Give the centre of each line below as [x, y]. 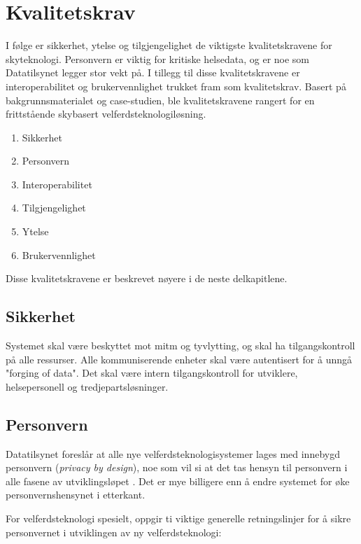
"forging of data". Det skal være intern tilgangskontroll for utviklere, [152, 373]
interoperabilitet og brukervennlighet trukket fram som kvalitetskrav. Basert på [176, 86]
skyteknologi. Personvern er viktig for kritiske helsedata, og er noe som [158, 58]
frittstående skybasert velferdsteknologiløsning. [106, 114]
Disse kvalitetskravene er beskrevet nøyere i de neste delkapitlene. [147, 278]
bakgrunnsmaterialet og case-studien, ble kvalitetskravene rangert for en [160, 100]
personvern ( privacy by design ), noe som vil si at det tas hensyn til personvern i [177, 467]
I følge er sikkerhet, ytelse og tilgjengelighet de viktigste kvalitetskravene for [169, 45]
